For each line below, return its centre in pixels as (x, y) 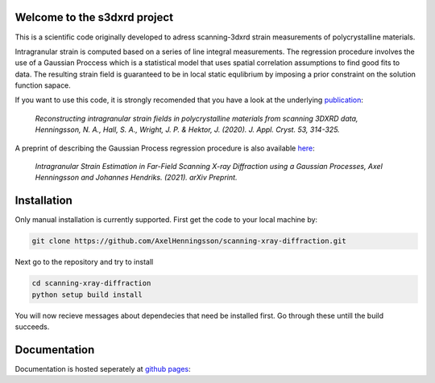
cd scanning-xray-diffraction (91, 283)
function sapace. (43, 85)
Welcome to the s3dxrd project (94, 17)
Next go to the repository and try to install (84, 262)
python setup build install (87, 294)
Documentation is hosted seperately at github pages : (103, 369)
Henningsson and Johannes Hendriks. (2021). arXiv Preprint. (136, 178)
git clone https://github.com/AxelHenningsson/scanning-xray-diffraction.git (189, 241)
